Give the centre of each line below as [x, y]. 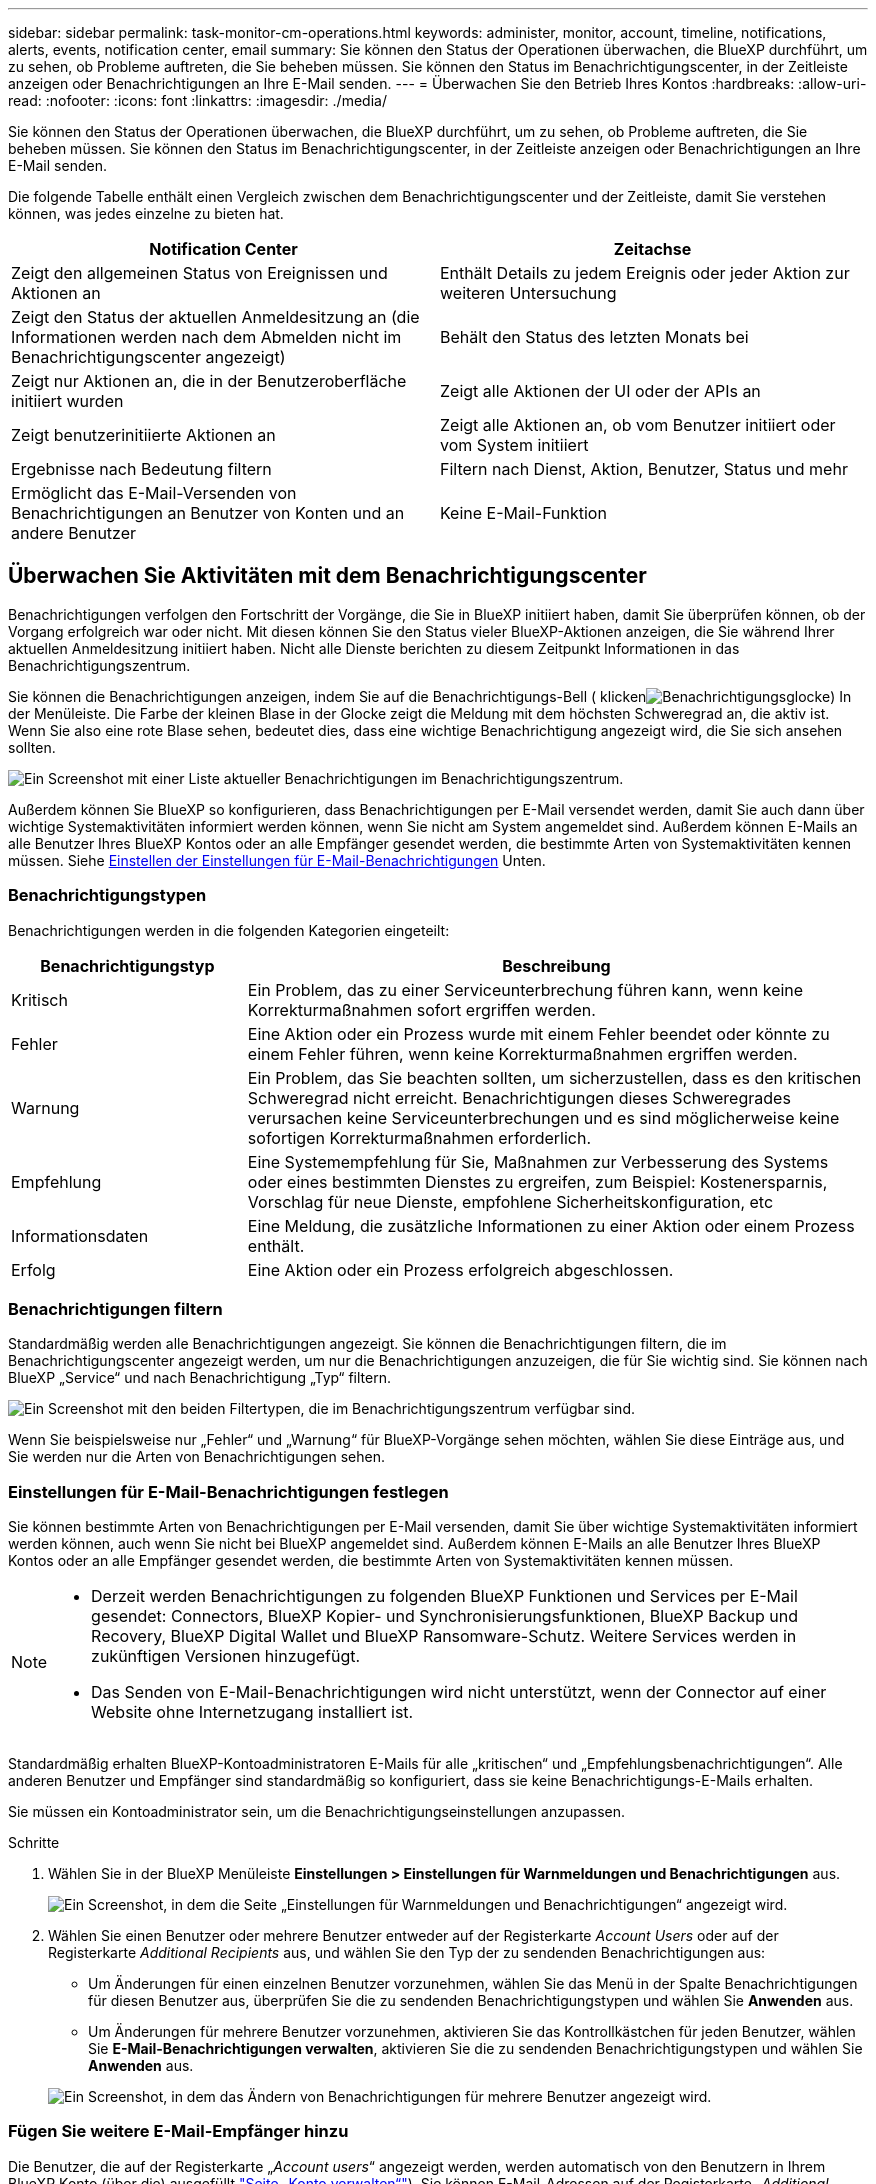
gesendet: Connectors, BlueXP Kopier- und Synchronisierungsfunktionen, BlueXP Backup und [444, 1616]
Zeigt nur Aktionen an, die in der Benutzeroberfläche [209, 381]
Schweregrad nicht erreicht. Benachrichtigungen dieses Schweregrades [519, 1097]
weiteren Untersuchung [528, 293]
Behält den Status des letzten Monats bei [594, 337]
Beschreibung [556, 965]
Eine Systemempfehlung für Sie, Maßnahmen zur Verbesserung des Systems [538, 1161]
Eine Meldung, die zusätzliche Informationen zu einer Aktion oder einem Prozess [551, 1225]
